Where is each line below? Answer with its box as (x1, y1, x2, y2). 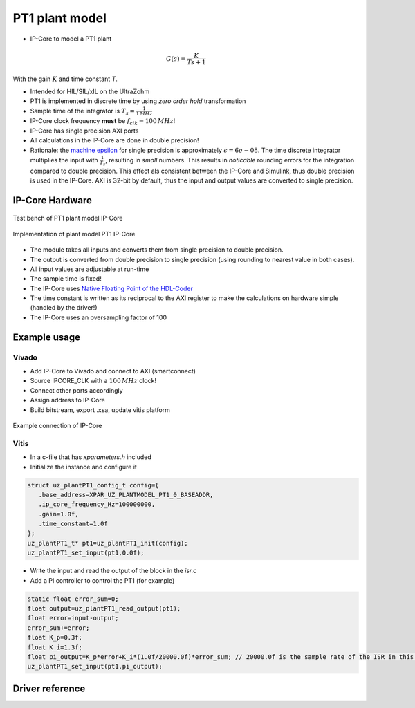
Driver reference (12, 682, 86, 694)
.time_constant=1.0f (38, 520, 109, 528)
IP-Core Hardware (12, 194, 93, 206)
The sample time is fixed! (30, 274, 102, 283)
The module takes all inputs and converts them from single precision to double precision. (30, 245, 284, 254)
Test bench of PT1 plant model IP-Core (12, 214, 124, 223)
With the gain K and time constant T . (12, 75, 118, 83)
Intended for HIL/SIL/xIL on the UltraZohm (30, 87, 150, 95)
